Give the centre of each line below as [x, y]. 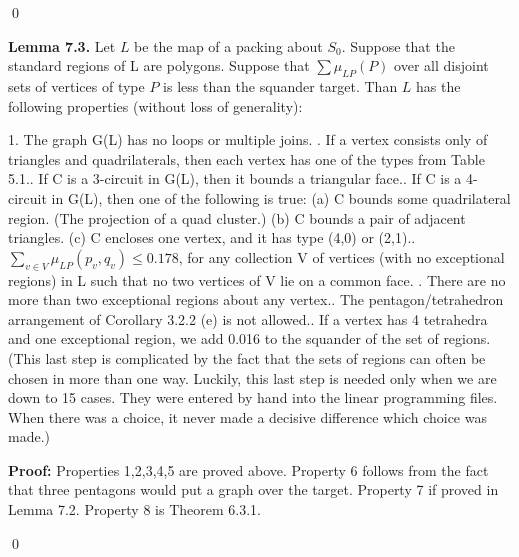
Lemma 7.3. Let [62, 45]
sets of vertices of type [76, 85]
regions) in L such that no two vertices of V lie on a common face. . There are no [257, 279]
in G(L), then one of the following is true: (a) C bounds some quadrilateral [281, 197]
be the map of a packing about [228, 45]
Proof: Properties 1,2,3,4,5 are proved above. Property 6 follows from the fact [248, 469]
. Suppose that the [398, 45]
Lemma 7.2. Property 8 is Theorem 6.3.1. [134, 509]
